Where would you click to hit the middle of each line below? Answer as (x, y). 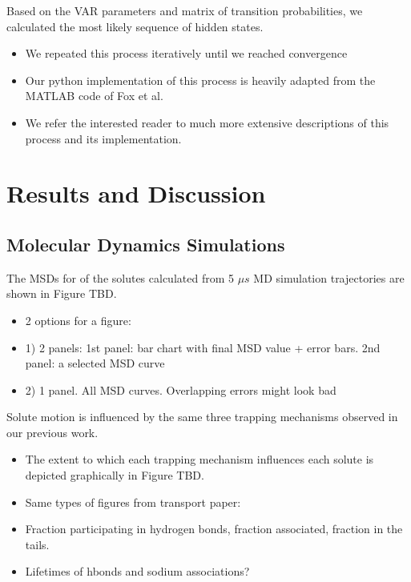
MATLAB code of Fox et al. (94, 96)
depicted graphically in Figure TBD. (115, 475)
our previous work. (52, 432)
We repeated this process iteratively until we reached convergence (186, 53)
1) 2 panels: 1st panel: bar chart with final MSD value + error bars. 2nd (203, 347)
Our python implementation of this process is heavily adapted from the (200, 80)
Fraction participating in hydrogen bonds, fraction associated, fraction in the (214, 529)
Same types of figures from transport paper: (133, 502)
